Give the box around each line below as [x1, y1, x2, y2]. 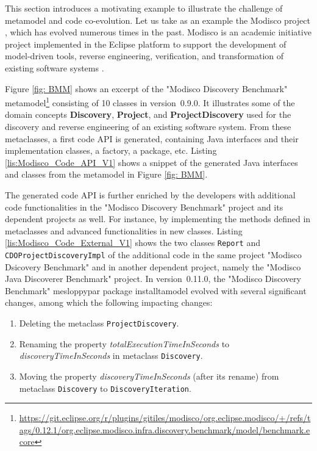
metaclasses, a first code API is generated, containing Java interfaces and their [5, 132, 299, 145]
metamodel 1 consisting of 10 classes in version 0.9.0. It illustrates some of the [5, 95, 295, 109]
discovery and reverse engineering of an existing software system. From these [5, 120, 291, 132]
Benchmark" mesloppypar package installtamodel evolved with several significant [5, 284, 307, 297]
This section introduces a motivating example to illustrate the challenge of [5, 2, 283, 14]
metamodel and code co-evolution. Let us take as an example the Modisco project [5, 13, 310, 26]
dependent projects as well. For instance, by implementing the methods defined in [5, 212, 311, 225]
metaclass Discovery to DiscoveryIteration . [19, 381, 191, 394]
